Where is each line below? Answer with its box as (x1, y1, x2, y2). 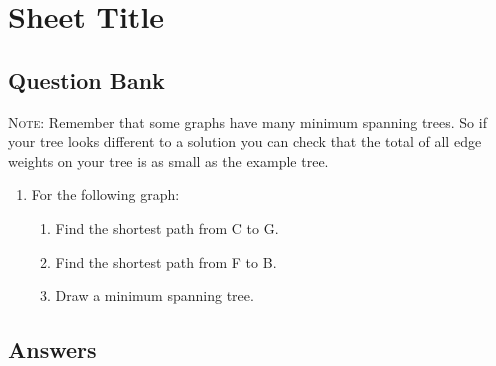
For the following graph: (31, 184, 180, 205)
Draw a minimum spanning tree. (55, 285, 254, 306)
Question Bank (8, 64, 165, 95)
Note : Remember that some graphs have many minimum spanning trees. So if (8, 111, 487, 132)
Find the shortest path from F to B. (55, 251, 277, 272)
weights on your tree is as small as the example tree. (8, 150, 329, 171)
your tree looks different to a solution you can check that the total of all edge (8, 131, 482, 152)
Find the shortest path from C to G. (55, 217, 279, 238)
